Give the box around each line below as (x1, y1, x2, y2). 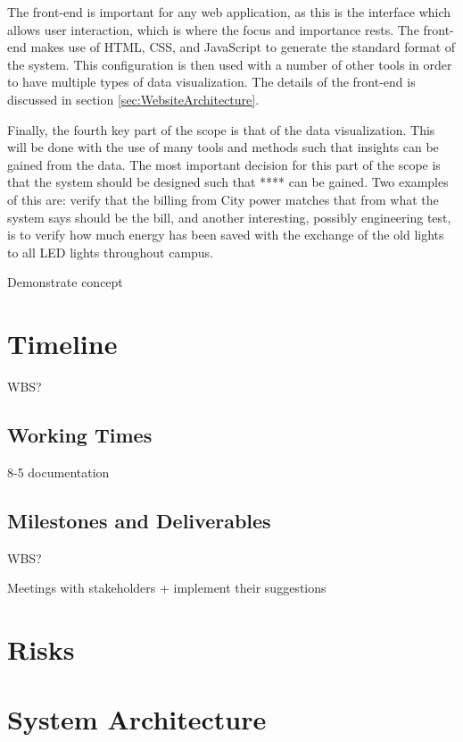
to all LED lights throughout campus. (7, 242, 214, 261)
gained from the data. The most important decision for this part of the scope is (7, 155, 441, 173)
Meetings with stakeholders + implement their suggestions (7, 578, 327, 597)
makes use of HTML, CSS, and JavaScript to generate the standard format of (30, 38, 456, 56)
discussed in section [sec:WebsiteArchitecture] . (7, 89, 260, 108)
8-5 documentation (7, 462, 110, 481)
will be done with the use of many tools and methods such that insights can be (7, 138, 439, 156)
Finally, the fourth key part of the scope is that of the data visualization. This (7, 120, 435, 139)
